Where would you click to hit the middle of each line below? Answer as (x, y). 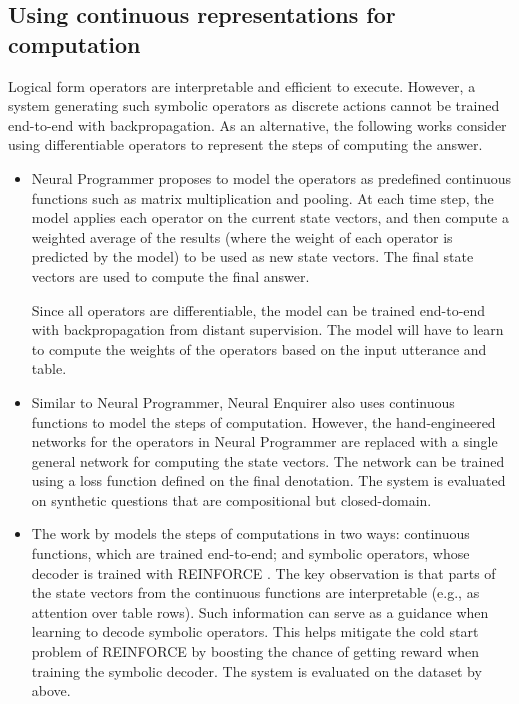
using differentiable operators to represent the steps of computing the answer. (245, 144)
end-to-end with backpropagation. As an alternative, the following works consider (257, 124)
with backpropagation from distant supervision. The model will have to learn (267, 329)
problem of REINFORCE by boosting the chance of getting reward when (255, 651)
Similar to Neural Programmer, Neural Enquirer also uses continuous (243, 401)
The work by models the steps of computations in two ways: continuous (250, 533)
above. (51, 690)
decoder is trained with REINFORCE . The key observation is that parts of (263, 572)
